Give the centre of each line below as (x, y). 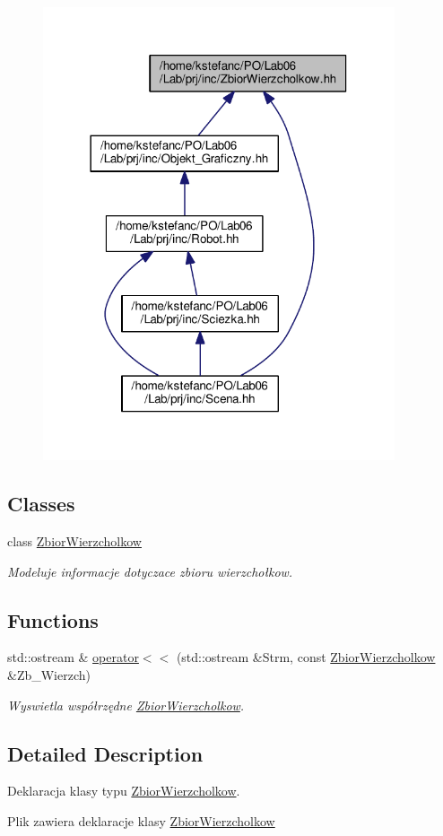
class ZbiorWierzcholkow (74, 540)
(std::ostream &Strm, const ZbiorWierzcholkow (306, 657)
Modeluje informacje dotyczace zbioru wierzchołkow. (150, 571)
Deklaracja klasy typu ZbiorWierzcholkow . (124, 791)
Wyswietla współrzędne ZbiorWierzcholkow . (126, 705)
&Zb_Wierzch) (49, 674)
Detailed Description (105, 753)
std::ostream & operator (73, 657)
